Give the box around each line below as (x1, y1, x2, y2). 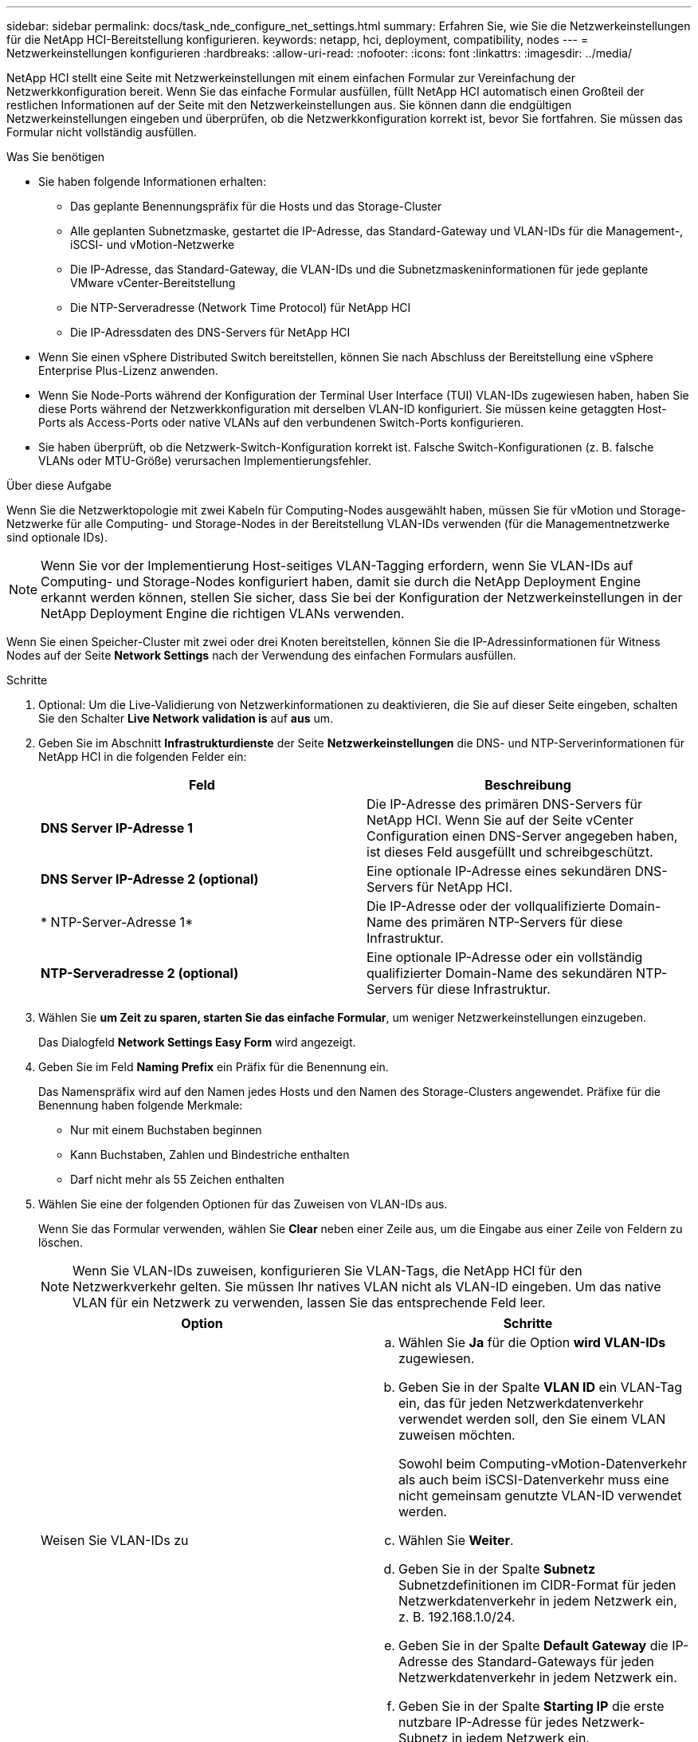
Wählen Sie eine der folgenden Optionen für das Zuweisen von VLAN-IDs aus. (38, 1197, 448, 1211)
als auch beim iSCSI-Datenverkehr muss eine (398, 1472, 669, 1488)
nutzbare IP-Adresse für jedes (398, 1714, 578, 1730)
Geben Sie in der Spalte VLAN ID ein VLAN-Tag (398, 1379, 682, 1395)
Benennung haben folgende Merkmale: (38, 1098, 243, 1112)
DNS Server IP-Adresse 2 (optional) (41, 871, 259, 887)
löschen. (38, 1236, 83, 1249)
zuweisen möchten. (398, 1427, 516, 1443)
